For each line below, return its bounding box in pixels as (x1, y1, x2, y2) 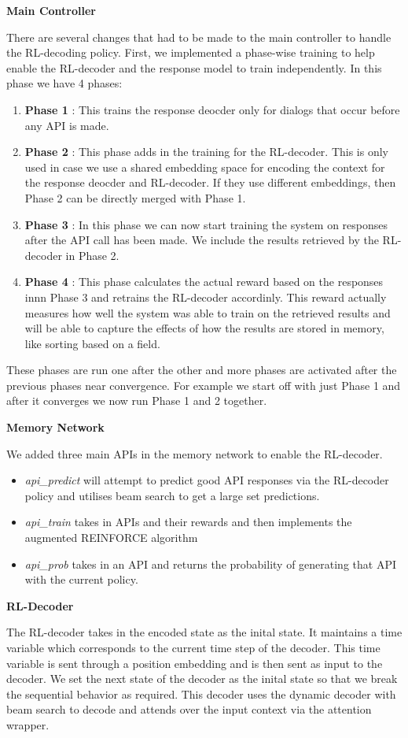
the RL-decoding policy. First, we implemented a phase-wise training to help (6, 44, 375, 61)
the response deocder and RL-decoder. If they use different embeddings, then (24, 174, 396, 191)
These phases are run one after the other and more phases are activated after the (6, 362, 397, 378)
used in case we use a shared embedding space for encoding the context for (24, 158, 385, 175)
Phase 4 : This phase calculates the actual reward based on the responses (24, 273, 384, 290)
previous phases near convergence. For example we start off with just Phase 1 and (6, 376, 401, 393)
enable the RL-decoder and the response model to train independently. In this (6, 59, 382, 76)
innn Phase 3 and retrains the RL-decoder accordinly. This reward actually (24, 288, 387, 305)
